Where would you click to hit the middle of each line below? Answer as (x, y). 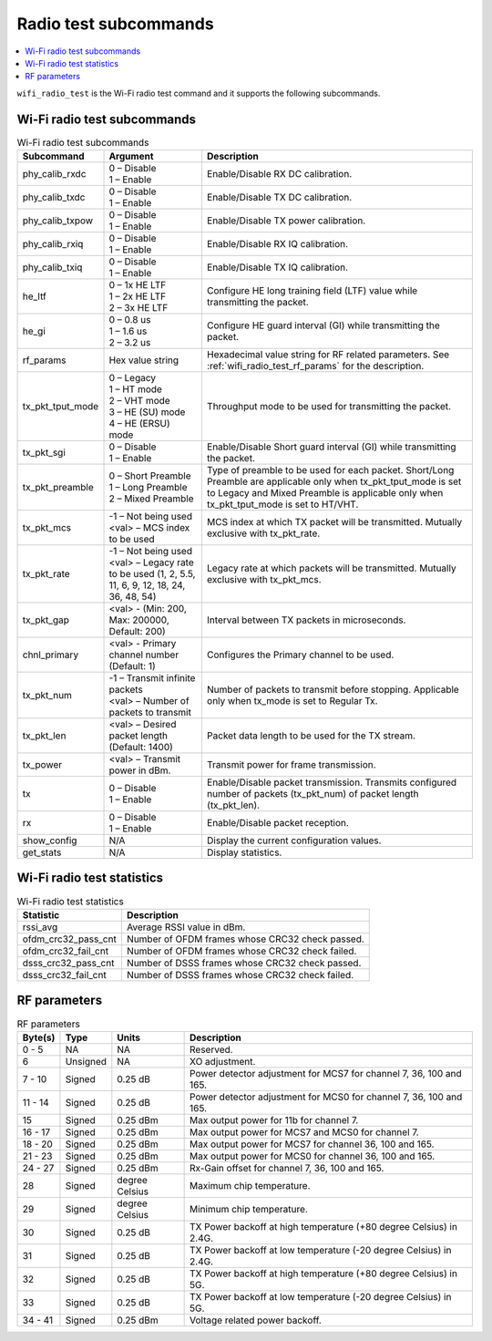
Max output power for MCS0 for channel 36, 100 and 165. (313, 1156)
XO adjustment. (223, 1061)
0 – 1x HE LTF (138, 285)
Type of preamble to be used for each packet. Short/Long (330, 470)
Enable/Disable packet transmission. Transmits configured (332, 782)
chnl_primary (51, 655)
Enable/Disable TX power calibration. (286, 221)
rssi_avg (40, 927)
